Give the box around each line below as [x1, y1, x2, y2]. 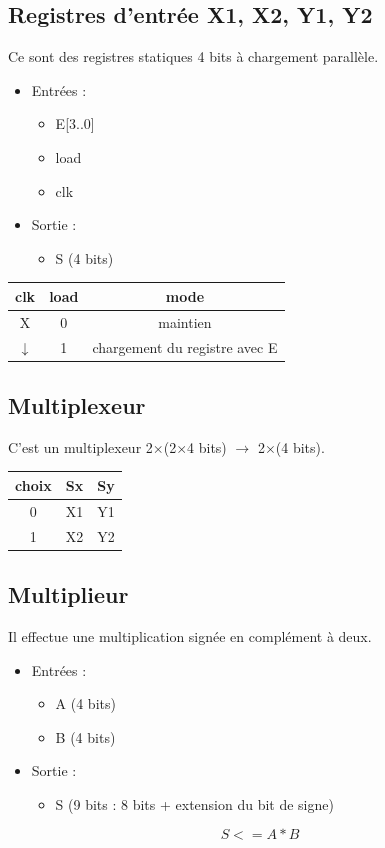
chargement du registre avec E [92, 336, 278, 357]
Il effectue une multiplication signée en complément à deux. [8, 625, 372, 646]
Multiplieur [8, 579, 129, 610]
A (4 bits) [55, 693, 116, 714]
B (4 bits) [55, 726, 116, 747]
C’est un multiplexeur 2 [8, 436, 153, 457]
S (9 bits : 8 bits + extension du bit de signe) [55, 793, 334, 814]
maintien [158, 311, 212, 332]
